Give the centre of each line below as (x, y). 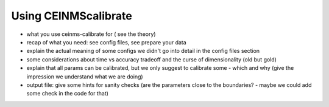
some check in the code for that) (68, 94)
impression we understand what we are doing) (85, 77)
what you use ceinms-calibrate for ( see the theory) (91, 34)
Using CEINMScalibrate (72, 16)
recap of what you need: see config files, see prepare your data (107, 42)
